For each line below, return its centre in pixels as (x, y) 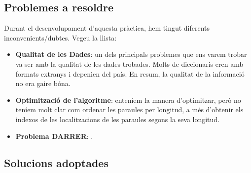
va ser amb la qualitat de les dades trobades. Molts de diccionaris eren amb (129, 64)
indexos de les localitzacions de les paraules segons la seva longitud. (118, 119)
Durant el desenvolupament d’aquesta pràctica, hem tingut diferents (107, 28)
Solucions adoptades (56, 162)
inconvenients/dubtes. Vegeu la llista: (60, 37)
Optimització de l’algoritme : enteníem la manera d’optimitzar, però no (128, 100)
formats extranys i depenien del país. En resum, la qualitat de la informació (130, 73)
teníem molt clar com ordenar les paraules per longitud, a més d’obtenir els (129, 109)
